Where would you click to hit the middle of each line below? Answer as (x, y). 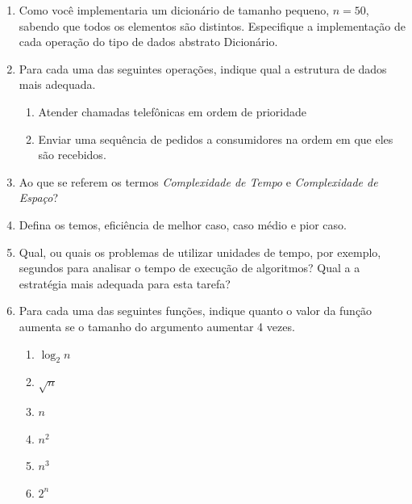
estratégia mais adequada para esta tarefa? (125, 283)
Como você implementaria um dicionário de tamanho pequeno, (174, 10)
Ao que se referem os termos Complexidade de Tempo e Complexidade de (198, 181)
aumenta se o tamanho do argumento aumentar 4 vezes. (157, 326)
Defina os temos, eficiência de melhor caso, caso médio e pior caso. (183, 224)
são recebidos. (72, 155)
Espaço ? (39, 197)
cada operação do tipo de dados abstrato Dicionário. (148, 42)
